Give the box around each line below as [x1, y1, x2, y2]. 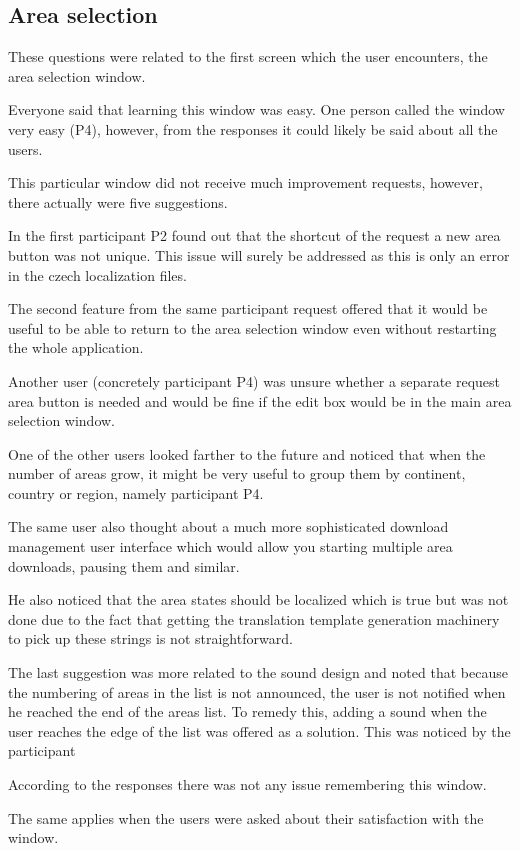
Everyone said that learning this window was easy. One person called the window [8, 99, 505, 120]
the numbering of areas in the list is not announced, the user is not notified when [8, 681, 506, 702]
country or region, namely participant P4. [8, 482, 264, 503]
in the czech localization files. [8, 264, 187, 285]
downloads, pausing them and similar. [8, 555, 240, 576]
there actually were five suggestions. [8, 191, 228, 212]
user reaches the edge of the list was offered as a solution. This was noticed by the [8, 720, 511, 741]
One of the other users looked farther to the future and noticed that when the [8, 443, 486, 464]
